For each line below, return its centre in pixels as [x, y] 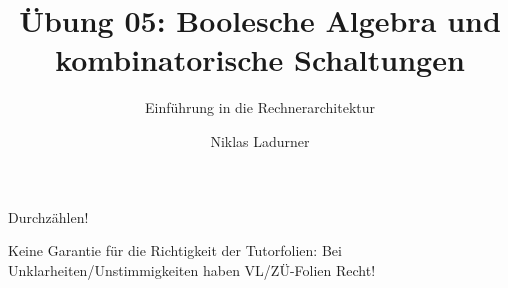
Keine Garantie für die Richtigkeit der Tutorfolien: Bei [175, 250]
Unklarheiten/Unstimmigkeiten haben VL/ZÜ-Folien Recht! [192, 269]
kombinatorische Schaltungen [260, 59]
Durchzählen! [48, 216]
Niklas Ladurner [260, 140]
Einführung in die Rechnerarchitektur [260, 107]
